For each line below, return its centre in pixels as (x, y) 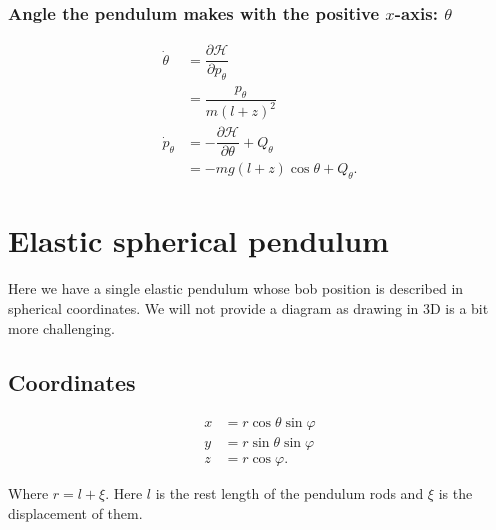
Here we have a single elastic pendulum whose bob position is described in (236, 288)
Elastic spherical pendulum (198, 240)
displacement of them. (75, 513)
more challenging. (61, 327)
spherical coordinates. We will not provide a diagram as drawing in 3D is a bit (248, 307)
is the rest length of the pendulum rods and (289, 493)
